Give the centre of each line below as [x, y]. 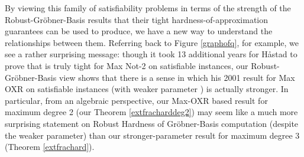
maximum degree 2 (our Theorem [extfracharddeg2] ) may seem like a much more [151, 112]
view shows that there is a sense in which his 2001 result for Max [177, 77]
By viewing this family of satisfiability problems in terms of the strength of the [148, 8]
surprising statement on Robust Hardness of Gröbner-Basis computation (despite [152, 123]
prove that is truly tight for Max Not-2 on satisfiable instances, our [127, 65]
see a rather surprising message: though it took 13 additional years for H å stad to [151, 54]
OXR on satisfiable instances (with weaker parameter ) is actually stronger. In [147, 89]
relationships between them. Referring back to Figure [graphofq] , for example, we [152, 42]
